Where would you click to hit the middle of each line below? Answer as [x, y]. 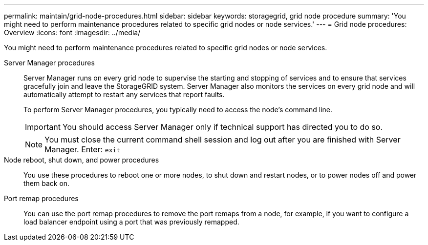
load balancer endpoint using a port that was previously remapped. [131, 222]
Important [43, 127]
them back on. [47, 183]
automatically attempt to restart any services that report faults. [124, 94]
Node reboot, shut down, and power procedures [82, 160]
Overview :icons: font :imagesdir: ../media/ [72, 32]
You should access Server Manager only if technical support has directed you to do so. [223, 127]
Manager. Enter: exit [83, 149]
